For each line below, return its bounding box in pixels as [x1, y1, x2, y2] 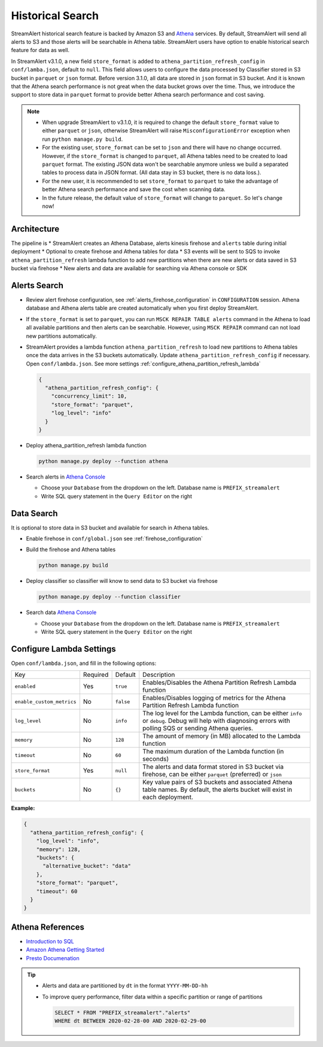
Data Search [11, 508, 58, 518]
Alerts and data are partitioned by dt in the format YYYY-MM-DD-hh [42, 982, 208, 989]
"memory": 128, [36, 846, 81, 853]
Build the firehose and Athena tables [26, 546, 116, 553]
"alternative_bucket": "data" [42, 863, 132, 870]
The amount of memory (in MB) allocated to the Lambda [142, 732, 301, 740]
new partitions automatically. [26, 332, 97, 340]
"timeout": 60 [36, 888, 78, 895]
